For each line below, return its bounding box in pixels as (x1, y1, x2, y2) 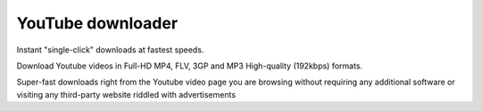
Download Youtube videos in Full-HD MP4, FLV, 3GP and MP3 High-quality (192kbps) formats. (16, 60, 363, 71)
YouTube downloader (16, 13, 179, 33)
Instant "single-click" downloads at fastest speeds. (16, 44, 204, 55)
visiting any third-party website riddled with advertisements (16, 89, 237, 99)
